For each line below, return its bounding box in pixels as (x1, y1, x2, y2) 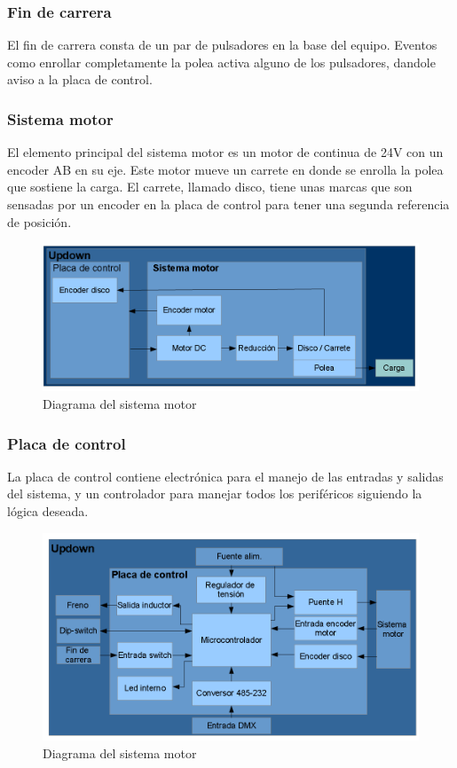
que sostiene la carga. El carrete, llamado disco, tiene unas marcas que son (7, 177, 413, 196)
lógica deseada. (7, 502, 89, 521)
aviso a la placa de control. (7, 70, 153, 89)
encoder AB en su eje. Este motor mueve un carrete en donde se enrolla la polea (7, 160, 444, 178)
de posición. (7, 212, 72, 231)
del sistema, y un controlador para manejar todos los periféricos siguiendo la (7, 484, 422, 503)
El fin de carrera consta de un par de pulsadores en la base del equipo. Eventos (7, 35, 437, 54)
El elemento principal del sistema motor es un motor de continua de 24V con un (7, 143, 444, 161)
